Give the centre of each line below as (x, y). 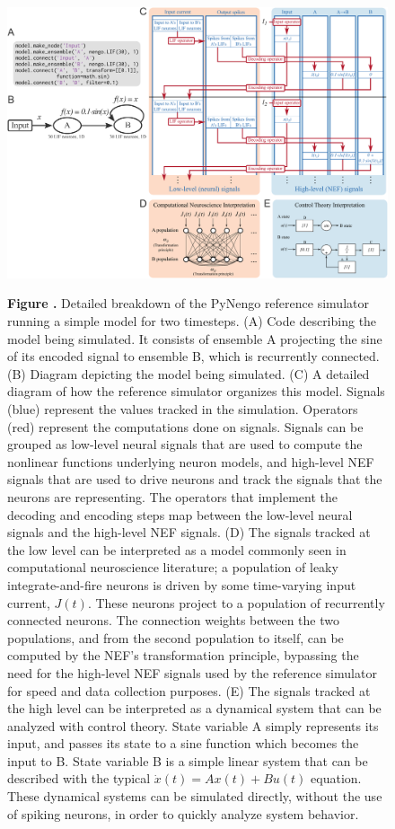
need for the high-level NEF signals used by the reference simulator (192, 672)
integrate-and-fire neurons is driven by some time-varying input (182, 584)
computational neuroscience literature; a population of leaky (173, 567)
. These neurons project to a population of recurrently (236, 602)
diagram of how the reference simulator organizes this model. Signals (196, 391)
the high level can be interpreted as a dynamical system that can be (194, 708)
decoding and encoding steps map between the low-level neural (180, 514)
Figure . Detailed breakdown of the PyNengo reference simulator (188, 303)
